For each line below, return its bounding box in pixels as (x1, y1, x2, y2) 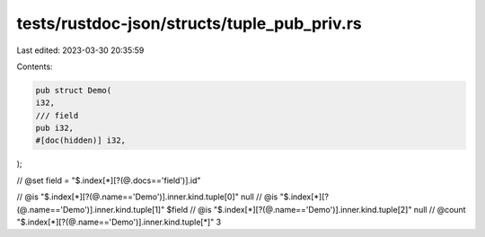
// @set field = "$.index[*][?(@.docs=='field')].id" (16, 175, 201, 186)
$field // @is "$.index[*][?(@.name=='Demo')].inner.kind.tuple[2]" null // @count (166, 204, 466, 215)
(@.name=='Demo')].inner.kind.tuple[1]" (16, 204, 165, 215)
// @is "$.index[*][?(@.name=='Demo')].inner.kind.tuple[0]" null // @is (16, 191, 278, 202)
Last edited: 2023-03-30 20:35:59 (16, 45, 145, 56)
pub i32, (35, 123, 75, 134)
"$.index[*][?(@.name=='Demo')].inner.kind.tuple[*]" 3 (16, 216, 222, 228)
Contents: (16, 61, 53, 72)
